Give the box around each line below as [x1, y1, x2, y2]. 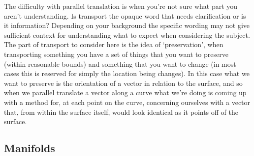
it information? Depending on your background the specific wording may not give [4, 20, 250, 30]
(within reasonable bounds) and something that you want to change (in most [4, 58, 236, 69]
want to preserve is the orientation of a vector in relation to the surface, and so [4, 78, 243, 88]
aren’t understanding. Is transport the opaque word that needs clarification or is [4, 10, 246, 21]
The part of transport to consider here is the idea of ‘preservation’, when [4, 39, 223, 50]
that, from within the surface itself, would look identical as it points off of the [4, 106, 239, 117]
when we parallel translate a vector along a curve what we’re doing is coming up [4, 87, 247, 98]
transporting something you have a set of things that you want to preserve [4, 49, 228, 59]
